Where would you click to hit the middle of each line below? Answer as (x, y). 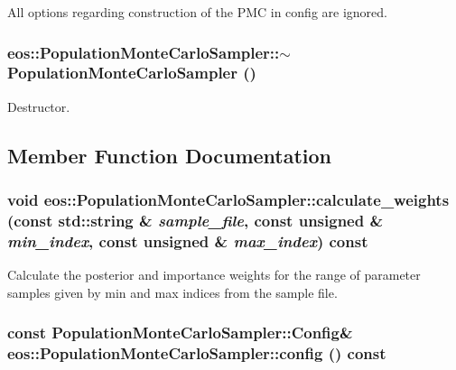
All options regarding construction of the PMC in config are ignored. (197, 12)
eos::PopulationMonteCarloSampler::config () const (197, 353)
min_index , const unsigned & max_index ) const (188, 240)
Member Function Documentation (170, 155)
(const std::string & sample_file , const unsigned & (195, 220)
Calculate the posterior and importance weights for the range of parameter (214, 275)
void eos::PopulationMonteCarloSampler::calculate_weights (228, 200)
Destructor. (39, 106)
